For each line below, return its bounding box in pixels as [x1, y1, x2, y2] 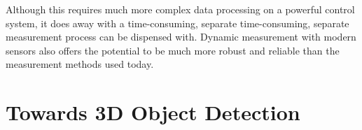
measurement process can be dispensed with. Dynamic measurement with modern [6, 29, 356, 44]
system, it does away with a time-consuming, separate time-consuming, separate [6, 15, 349, 30]
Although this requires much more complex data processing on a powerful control [6, 2, 355, 16]
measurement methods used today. [6, 57, 154, 71]
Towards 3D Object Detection [6, 98, 300, 127]
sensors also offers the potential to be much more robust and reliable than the [6, 43, 340, 57]
